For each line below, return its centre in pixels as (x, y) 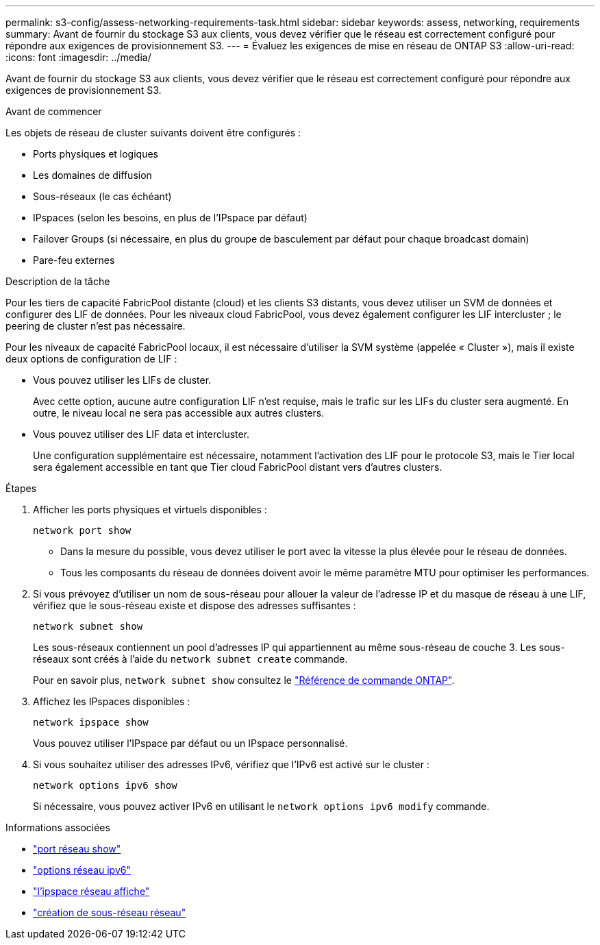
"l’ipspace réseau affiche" (91, 891)
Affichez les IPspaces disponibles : (112, 701)
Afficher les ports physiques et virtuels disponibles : (150, 510)
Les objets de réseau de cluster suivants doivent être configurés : (153, 133)
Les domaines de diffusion (92, 175)
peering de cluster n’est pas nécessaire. (96, 326)
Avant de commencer (54, 111)
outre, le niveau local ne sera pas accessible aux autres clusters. (179, 413)
